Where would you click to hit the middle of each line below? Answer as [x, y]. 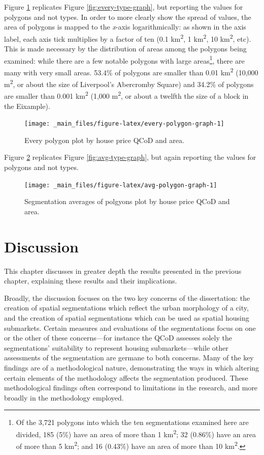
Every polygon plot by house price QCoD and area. [104, 140]
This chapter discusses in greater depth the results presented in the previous [123, 271]
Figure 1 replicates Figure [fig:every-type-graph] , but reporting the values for [124, 7]
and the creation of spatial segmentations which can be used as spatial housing [127, 318]
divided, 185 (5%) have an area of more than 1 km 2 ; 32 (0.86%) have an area [136, 433]
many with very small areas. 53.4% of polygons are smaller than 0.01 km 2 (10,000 [131, 71]
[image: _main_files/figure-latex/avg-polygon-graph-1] [121, 185]
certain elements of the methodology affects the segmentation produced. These [126, 377]
